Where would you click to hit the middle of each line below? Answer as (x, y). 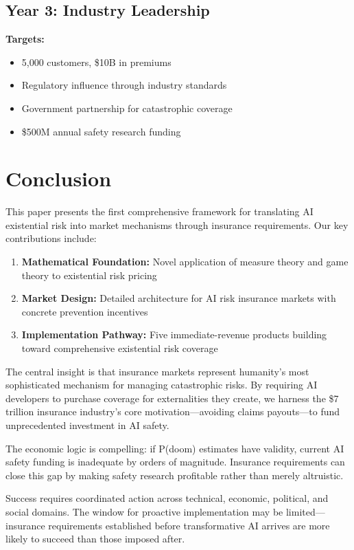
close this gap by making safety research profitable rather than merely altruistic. (175, 475)
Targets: (25, 39)
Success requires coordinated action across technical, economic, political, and (167, 498)
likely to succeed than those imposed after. (95, 539)
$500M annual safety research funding (101, 131)
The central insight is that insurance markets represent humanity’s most (157, 371)
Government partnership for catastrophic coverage (127, 108)
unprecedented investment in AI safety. (87, 425)
